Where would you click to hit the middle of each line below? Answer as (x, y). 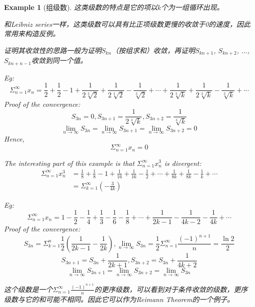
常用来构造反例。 (32, 34)
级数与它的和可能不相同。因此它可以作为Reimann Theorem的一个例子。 (119, 299)
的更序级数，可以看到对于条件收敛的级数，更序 (171, 289)
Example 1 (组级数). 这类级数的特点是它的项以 (81, 7)
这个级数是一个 (28, 289)
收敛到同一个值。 (59, 60)
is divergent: (183, 163)
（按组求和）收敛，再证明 (153, 50)
